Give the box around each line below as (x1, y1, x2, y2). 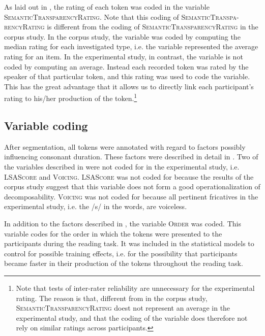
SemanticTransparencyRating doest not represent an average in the (16, 303, 230, 313)
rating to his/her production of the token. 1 (4, 91, 137, 103)
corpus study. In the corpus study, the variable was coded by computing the (4, 31, 241, 42)
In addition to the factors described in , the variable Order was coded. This (4, 218, 241, 228)
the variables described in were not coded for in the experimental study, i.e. (4, 161, 240, 172)
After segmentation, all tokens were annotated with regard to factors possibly (4, 141, 246, 152)
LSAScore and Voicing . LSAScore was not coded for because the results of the (4, 171, 254, 182)
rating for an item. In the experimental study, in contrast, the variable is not (4, 51, 243, 61)
